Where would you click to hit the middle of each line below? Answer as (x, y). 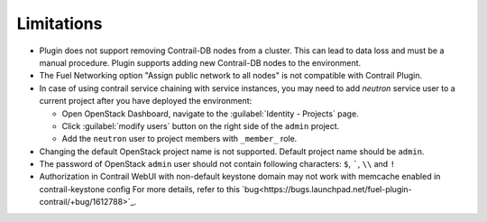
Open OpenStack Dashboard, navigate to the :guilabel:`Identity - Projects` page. (211, 114)
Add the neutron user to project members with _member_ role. (179, 139)
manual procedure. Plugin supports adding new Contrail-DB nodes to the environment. (200, 62)
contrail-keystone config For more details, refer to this (140, 189)
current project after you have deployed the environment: (146, 101)
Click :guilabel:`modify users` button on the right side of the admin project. (201, 125)
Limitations (60, 23)
